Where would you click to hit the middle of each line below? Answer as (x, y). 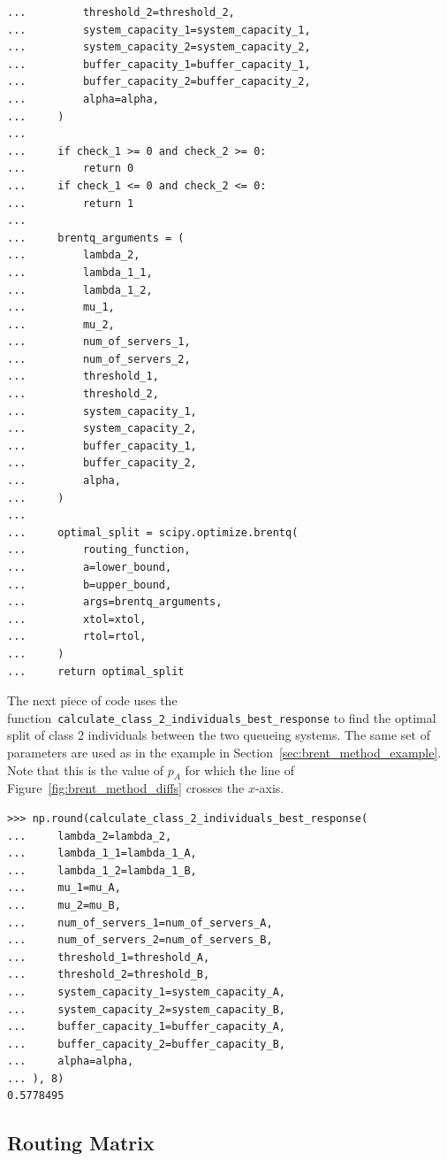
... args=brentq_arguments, (115, 602)
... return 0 (71, 169)
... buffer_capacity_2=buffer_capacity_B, (146, 1044)
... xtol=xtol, (77, 619)
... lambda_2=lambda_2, (90, 836)
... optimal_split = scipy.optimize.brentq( (153, 532)
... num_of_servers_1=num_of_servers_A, (140, 923)
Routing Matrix (81, 1143)
